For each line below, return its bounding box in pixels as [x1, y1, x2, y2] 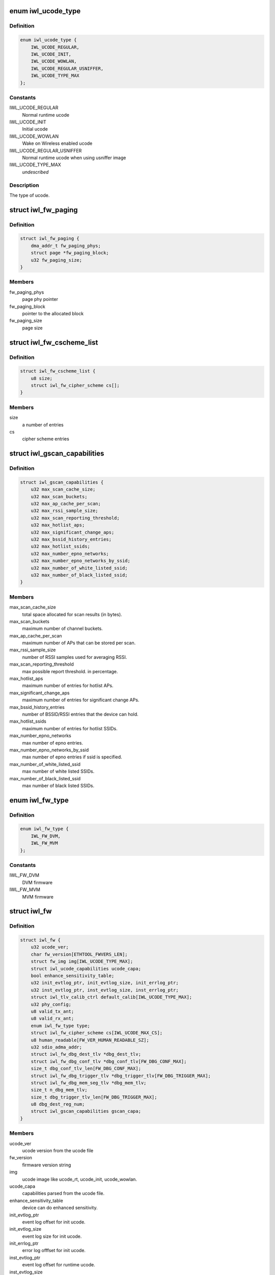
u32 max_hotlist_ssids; [31, 544, 90, 549]
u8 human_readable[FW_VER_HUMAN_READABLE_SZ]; [31, 1037, 150, 1043]
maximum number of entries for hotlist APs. [22, 682, 114, 688]
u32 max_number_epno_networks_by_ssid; [31, 558, 131, 564]
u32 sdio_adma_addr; [31, 1044, 82, 1050]
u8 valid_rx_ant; [31, 1015, 74, 1022]
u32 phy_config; [31, 1001, 71, 1007]
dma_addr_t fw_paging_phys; [31, 243, 101, 248]
